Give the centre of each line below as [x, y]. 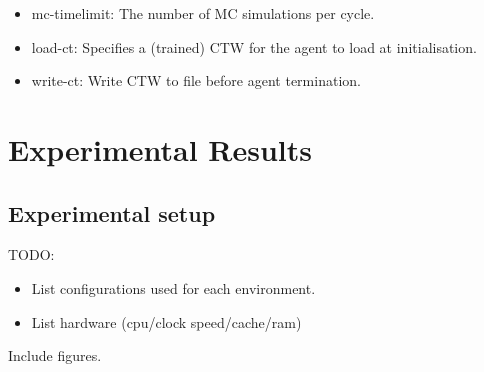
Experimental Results [160, 148]
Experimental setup [112, 212]
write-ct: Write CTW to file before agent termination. [196, 80]
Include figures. [55, 355]
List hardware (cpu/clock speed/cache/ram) [166, 321]
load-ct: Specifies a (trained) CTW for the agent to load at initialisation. [254, 46]
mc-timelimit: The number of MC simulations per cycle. [203, 13]
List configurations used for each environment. [173, 287]
